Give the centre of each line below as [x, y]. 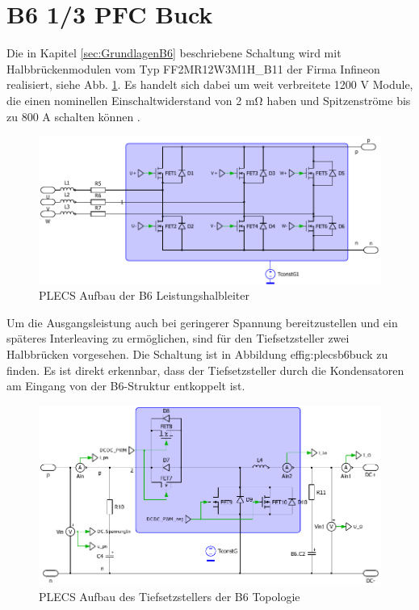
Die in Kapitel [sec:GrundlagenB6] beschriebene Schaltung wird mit [174, 53]
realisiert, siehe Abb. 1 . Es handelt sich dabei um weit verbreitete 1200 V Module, [210, 84]
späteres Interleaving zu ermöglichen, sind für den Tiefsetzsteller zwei [178, 338]
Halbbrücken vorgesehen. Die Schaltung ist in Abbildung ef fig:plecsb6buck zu [197, 353]
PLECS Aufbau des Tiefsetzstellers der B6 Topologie [170, 596]
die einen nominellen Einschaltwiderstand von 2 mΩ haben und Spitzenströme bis [209, 100]
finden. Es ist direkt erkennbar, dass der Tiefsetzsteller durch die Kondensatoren [205, 370]
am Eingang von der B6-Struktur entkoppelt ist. [126, 386]
